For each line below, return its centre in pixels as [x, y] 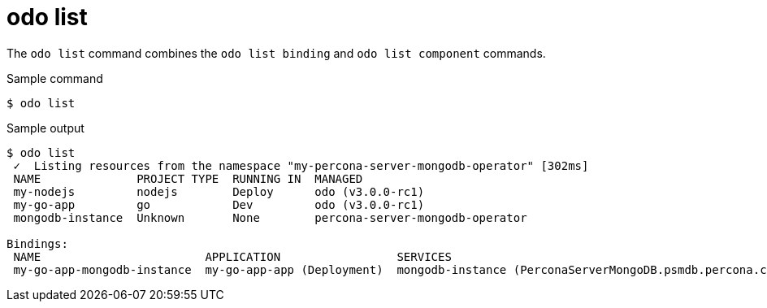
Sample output [45, 128]
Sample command [55, 78]
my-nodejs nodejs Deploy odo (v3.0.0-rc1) [219, 191]
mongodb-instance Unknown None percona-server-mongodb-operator [270, 217]
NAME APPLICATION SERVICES [232, 256]
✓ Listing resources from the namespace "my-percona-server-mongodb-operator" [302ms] [301, 165]
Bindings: [37, 243]
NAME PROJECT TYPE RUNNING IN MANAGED [188, 178]
